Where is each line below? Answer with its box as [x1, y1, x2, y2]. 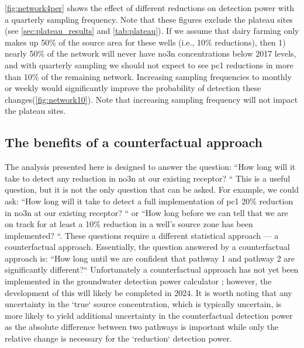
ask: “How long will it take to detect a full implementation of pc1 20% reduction [5, 194, 293, 207]
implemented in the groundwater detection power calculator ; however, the [5, 275, 272, 287]
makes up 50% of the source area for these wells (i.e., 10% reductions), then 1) [5, 36, 286, 48]
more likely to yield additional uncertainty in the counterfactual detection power [5, 309, 293, 321]
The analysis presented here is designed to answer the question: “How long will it [5, 161, 296, 173]
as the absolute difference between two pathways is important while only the [5, 321, 279, 333]
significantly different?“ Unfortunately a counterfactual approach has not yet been [5, 263, 299, 276]
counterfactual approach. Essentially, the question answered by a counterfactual [5, 241, 290, 253]
